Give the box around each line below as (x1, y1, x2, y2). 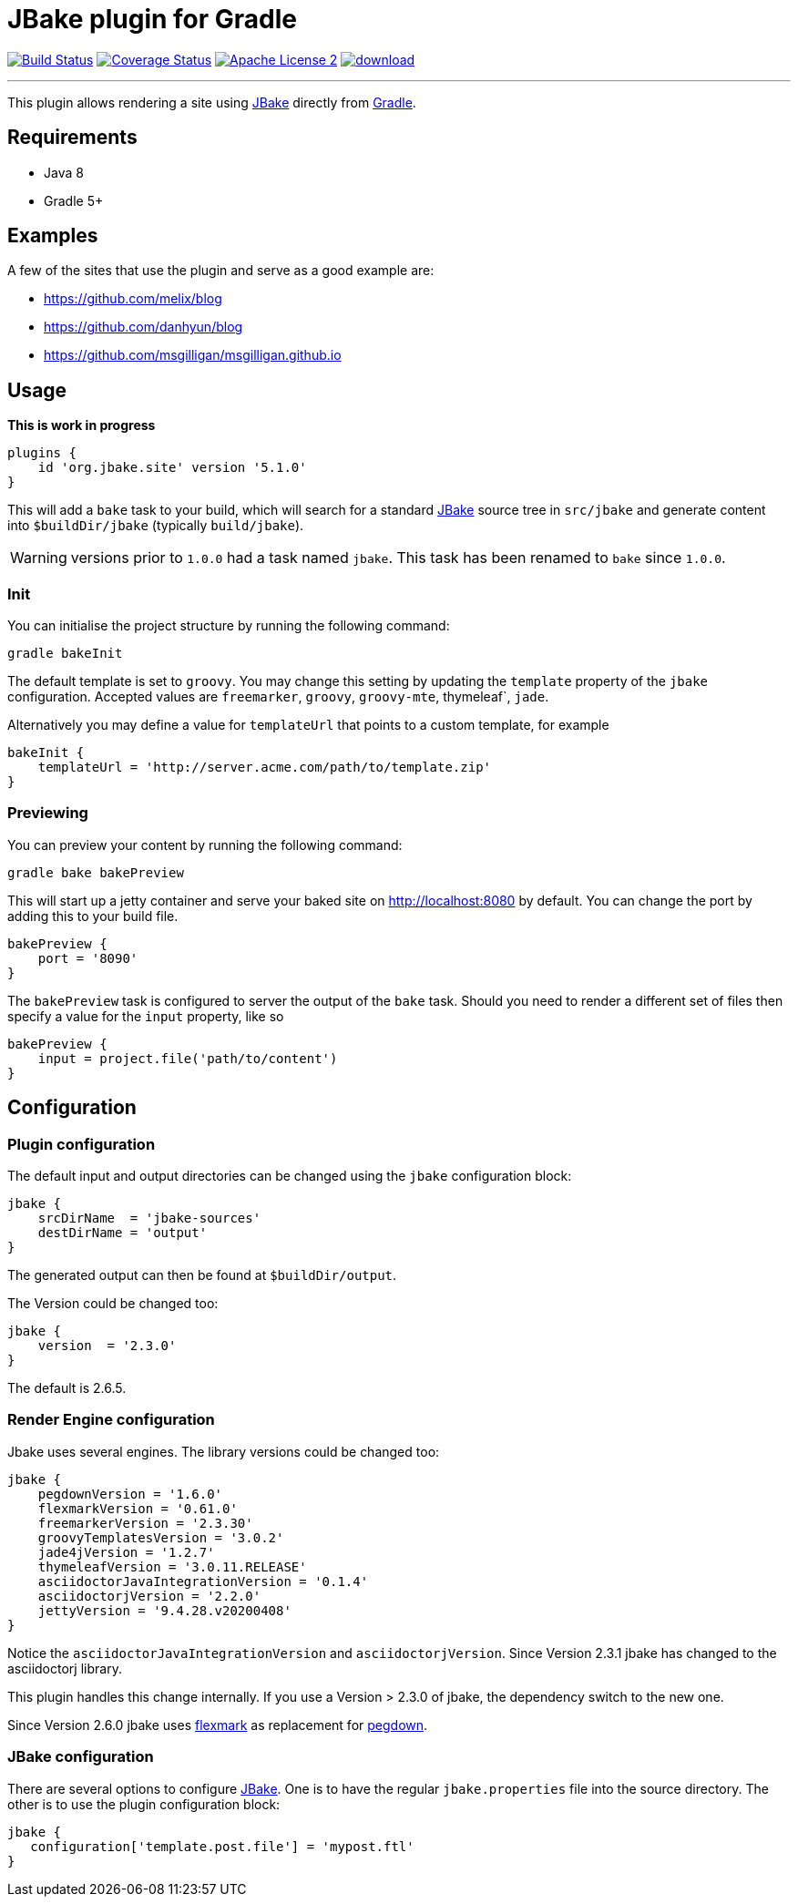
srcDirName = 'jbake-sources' (37, 1211, 261, 1225)
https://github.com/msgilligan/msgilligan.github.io (44, 347, 342, 363)
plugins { (7, 445, 77, 461)
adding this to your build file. (7, 907, 179, 924)
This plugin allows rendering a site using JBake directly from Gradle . (7, 94, 416, 110)
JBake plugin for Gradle (7, 4, 298, 35)
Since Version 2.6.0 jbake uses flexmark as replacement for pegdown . (7, 1716, 428, 1733)
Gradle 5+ (44, 192, 104, 209)
